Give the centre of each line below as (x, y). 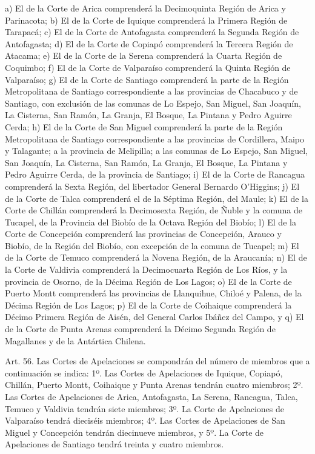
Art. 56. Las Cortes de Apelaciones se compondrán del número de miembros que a (157, 361)
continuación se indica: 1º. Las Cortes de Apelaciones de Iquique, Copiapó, (144, 372)
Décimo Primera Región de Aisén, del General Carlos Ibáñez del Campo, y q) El (154, 317)
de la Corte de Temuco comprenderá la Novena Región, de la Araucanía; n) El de (156, 257)
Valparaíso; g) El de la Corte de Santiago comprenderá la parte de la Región (147, 79)
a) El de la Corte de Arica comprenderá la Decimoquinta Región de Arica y (145, 8)
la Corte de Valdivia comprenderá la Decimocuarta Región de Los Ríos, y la (146, 269)
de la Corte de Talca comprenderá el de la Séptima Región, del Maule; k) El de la (157, 198)
